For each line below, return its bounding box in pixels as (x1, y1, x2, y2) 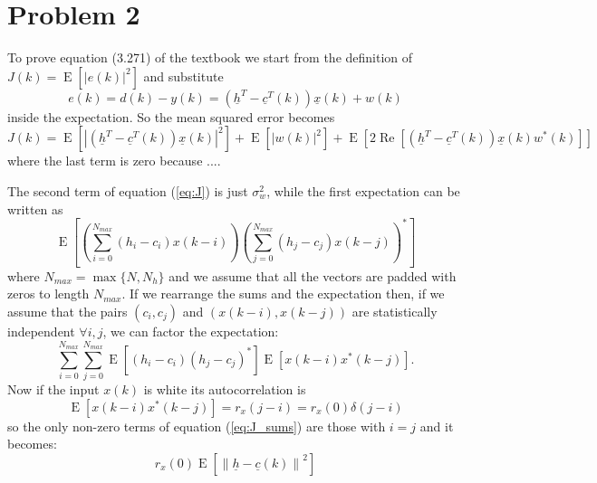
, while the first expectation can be (266, 181, 460, 200)
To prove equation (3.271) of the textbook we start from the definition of (7, 48, 413, 67)
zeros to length (7, 284, 90, 303)
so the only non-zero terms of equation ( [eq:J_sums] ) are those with (7, 416, 386, 435)
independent (7, 322, 75, 340)
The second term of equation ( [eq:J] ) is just (7, 181, 248, 200)
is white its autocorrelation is (143, 380, 306, 399)
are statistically (351, 302, 438, 320)
